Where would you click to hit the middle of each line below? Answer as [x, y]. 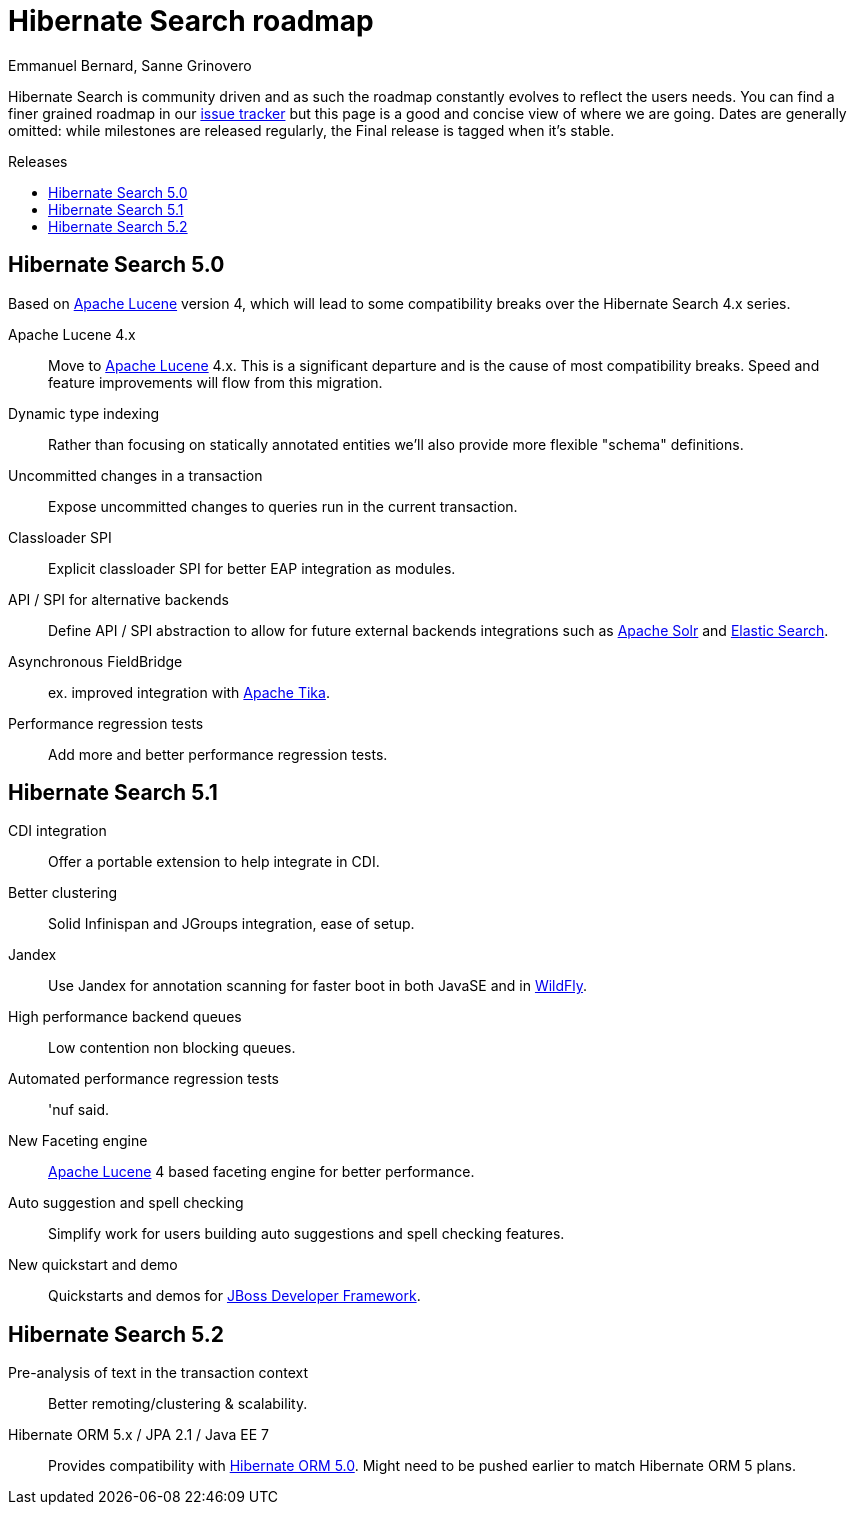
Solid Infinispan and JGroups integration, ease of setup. [231, 924]
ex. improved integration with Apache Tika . [189, 692]
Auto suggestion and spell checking [126, 1203]
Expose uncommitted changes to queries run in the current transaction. [283, 506]
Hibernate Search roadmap [191, 21]
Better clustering [63, 893]
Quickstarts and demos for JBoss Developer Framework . [234, 1296]
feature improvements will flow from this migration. [215, 382]
